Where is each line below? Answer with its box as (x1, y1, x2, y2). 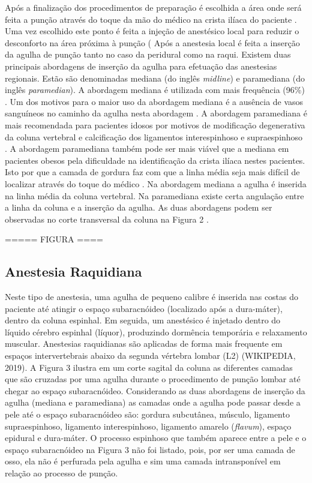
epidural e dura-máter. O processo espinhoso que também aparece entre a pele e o (5, 431, 307, 444)
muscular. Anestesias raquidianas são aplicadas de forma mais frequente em (5, 337, 283, 350)
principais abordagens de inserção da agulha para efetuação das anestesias (5, 59, 277, 72)
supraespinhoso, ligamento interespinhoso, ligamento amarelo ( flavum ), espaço (5, 419, 292, 432)
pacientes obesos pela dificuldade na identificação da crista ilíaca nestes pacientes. (5, 154, 305, 166)
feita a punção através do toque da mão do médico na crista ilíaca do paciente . (5, 13, 297, 25)
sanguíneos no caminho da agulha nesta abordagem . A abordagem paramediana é (5, 107, 307, 119)
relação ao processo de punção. (5, 466, 118, 479)
